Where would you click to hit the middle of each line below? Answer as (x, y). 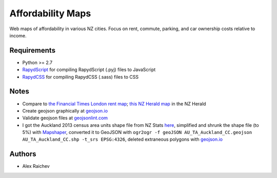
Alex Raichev (36, 166)
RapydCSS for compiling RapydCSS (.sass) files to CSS (81, 77)
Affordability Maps (50, 13)
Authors (23, 154)
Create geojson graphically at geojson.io (65, 110)
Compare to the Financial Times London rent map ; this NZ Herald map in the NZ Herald (114, 104)
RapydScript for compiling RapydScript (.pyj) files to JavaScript (89, 70)
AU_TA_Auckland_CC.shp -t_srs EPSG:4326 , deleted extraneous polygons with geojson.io (123, 139)
